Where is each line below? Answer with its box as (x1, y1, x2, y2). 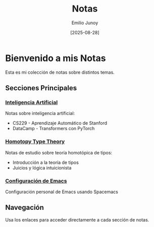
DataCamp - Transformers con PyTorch (12, 126, 95, 132)
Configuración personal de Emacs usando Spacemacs (5, 189, 119, 195)
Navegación (5, 203, 44, 212)
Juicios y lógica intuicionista (12, 164, 72, 171)
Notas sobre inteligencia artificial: (5, 110, 75, 117)
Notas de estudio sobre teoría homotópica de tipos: (5, 149, 113, 155)
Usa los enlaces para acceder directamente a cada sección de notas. (5, 216, 149, 222)
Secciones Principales (5, 84, 77, 92)
